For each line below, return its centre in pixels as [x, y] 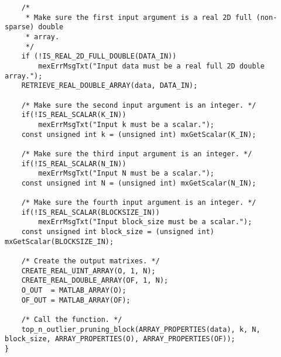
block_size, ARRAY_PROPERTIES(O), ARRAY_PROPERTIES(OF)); [120, 339]
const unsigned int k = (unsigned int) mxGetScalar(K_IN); [139, 134]
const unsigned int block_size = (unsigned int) [118, 232]
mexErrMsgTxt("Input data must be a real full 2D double [151, 66]
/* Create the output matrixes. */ [90, 261]
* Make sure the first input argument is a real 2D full [139, 17]
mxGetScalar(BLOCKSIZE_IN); [59, 241]
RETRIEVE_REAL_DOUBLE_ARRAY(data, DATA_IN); [109, 86]
